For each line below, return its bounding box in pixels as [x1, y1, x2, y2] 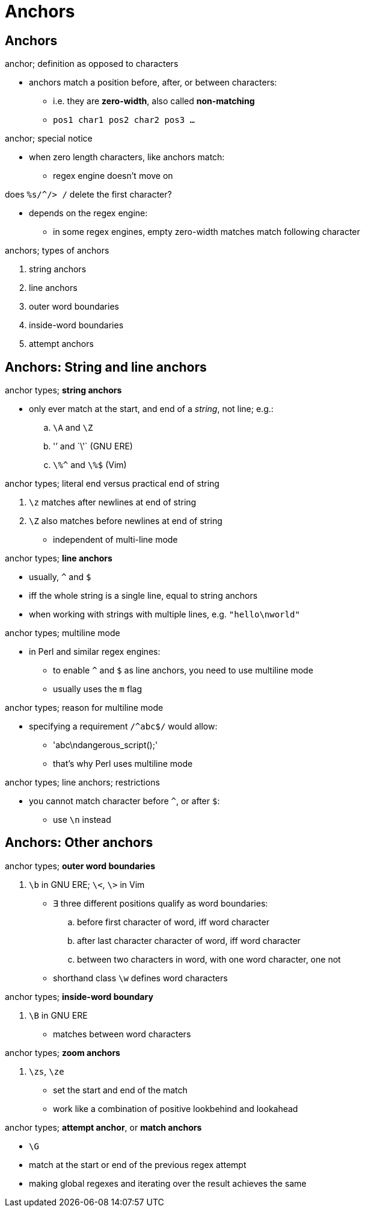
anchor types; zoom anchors [5, 1047, 120, 1058]
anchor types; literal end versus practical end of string [5, 478, 219, 489]
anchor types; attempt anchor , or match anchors [5, 1122, 202, 1132]
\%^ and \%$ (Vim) [53, 460, 127, 470]
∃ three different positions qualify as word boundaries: [53, 898, 268, 908]
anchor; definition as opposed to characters [5, 58, 179, 69]
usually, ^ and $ [29, 572, 91, 583]
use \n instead [53, 814, 111, 825]
